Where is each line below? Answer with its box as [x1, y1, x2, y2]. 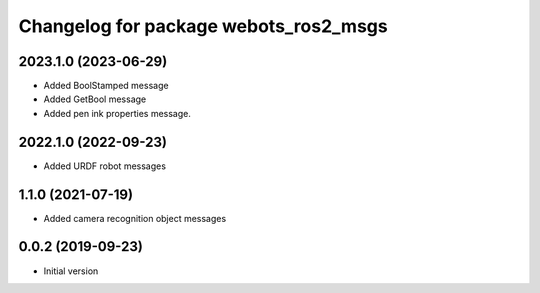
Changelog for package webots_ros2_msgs [18, 15, 389, 37]
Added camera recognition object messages [43, 212, 227, 224]
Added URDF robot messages [43, 160, 167, 172]
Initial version [43, 265, 99, 277]
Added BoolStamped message [43, 80, 169, 92]
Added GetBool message [43, 93, 147, 105]
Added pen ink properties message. [43, 107, 192, 119]
